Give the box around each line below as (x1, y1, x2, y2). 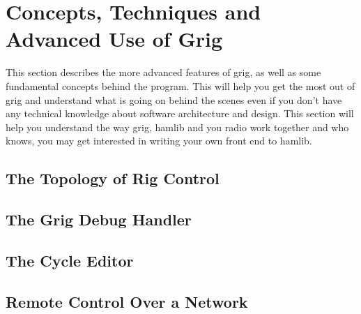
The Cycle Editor (6, 249, 134, 271)
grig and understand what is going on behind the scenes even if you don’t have (6, 92, 342, 107)
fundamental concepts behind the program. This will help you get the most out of (6, 78, 355, 93)
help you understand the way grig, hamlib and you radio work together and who (6, 119, 349, 134)
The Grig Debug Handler (6, 209, 192, 230)
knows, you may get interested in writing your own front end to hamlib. (6, 133, 312, 148)
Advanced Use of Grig (6, 24, 222, 53)
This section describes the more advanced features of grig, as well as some (6, 65, 321, 80)
